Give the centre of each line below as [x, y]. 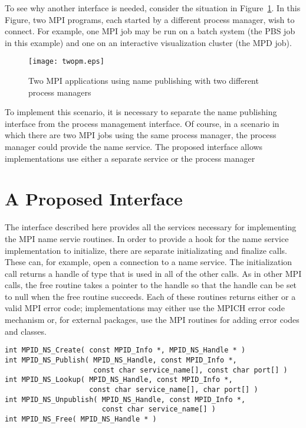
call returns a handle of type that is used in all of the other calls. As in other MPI [153, 273]
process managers [60, 92]
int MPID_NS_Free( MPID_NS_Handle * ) [81, 419]
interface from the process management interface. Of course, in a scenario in [142, 123]
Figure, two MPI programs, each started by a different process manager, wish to [150, 19]
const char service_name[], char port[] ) [174, 389]
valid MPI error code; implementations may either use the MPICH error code [145, 308]
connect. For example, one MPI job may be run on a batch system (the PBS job [150, 31]
